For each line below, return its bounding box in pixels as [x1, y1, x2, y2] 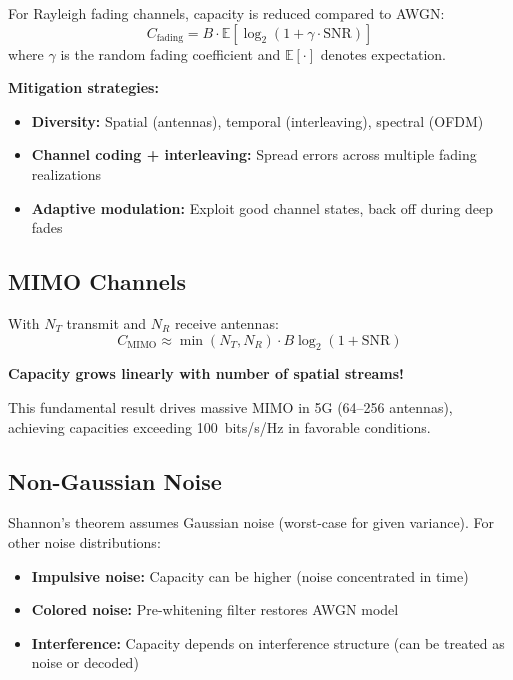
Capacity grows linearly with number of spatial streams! [8, 363, 405, 384]
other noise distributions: [8, 531, 161, 552]
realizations [31, 163, 102, 184]
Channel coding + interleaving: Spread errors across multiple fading [31, 144, 477, 165]
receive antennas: [174, 312, 279, 333]
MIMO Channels [8, 266, 186, 297]
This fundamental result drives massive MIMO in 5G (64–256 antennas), [8, 396, 453, 417]
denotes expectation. [320, 43, 447, 64]
